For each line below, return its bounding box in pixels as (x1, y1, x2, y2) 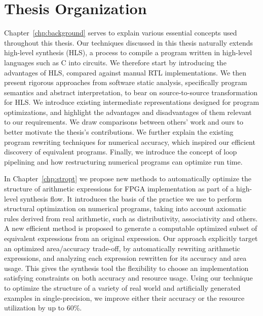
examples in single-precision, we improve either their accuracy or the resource (4, 292, 245, 303)
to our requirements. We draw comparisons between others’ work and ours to (4, 116, 244, 127)
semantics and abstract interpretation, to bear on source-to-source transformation (4, 87, 258, 97)
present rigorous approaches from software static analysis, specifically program (4, 77, 247, 88)
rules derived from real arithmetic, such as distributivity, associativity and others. (4, 213, 258, 223)
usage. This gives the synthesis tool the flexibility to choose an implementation (4, 262, 249, 273)
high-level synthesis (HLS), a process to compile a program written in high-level (4, 47, 252, 58)
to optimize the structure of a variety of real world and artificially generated (4, 282, 241, 293)
